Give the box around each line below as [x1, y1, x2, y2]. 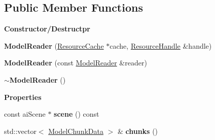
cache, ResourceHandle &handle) [110, 40, 212, 51]
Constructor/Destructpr [4, 23, 90, 34]
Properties [4, 91, 42, 102]
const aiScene [4, 109, 46, 119]
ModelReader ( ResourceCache [4, 40, 104, 51]
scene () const [54, 109, 99, 119]
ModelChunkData [48, 125, 103, 136]
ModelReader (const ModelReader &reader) [4, 57, 147, 68]
